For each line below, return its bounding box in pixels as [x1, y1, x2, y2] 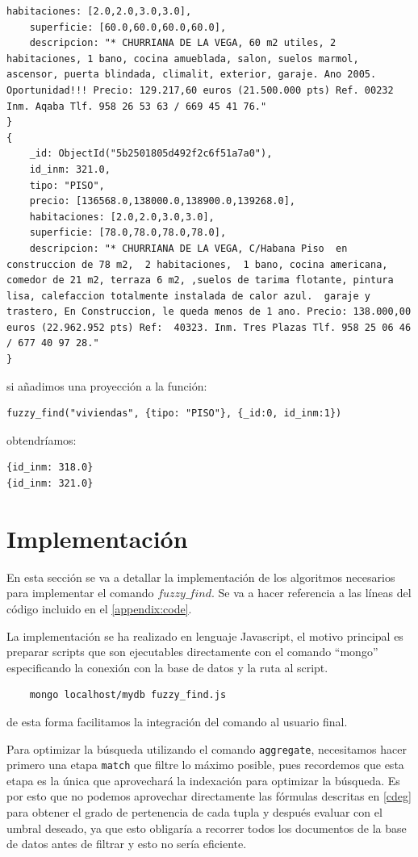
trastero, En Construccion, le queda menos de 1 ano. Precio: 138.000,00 [6, 306, 412, 318]
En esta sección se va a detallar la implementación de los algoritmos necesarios [6, 568, 395, 585]
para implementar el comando [6, 584, 154, 601]
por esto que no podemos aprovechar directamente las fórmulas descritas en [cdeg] [6, 788, 412, 805]
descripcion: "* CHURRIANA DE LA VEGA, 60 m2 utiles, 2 [29, 37, 336, 49]
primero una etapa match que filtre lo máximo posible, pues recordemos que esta [6, 756, 404, 773]
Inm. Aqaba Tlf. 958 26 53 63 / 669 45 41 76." [6, 100, 267, 112]
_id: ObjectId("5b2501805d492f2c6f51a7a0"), [29, 148, 273, 160]
